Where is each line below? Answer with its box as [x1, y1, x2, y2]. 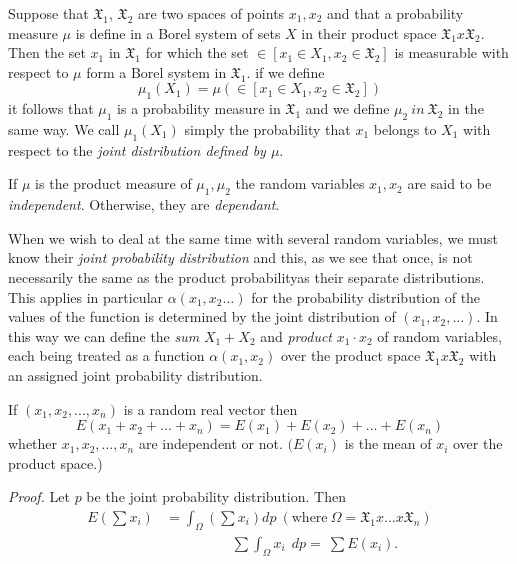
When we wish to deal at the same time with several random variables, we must [8, 227, 499, 248]
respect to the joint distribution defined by [8, 139, 266, 160]
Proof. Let [8, 486, 70, 507]
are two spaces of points [138, 3, 285, 23]
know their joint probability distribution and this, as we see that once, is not [8, 247, 473, 268]
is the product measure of [35, 173, 192, 194]
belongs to [373, 118, 437, 139]
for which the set [145, 42, 249, 63]
